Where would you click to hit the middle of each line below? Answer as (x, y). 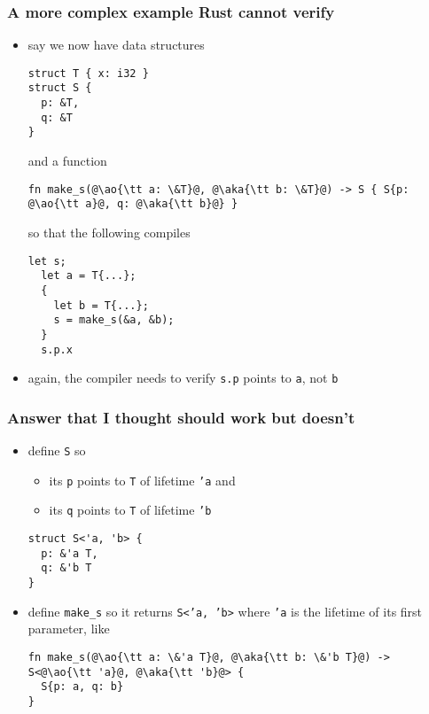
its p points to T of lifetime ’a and (142, 480)
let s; (47, 261)
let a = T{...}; (89, 276)
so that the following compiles (109, 232)
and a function (67, 161)
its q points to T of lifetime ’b (130, 510)
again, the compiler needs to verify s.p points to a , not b (183, 378)
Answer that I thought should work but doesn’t (181, 417)
